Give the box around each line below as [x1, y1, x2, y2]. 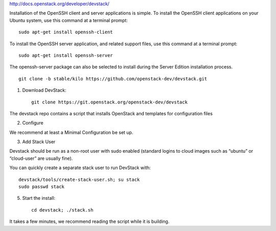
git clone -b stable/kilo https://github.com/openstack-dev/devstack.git [18, 76, 208, 81]
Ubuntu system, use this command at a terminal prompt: [9, 17, 128, 23]
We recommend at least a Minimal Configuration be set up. [9, 129, 133, 135]
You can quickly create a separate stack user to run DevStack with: [9, 164, 151, 171]
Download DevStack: [22, 87, 66, 93]
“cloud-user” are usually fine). [9, 155, 73, 161]
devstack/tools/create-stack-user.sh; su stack [18, 177, 140, 182]
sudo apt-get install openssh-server [18, 52, 113, 58]
